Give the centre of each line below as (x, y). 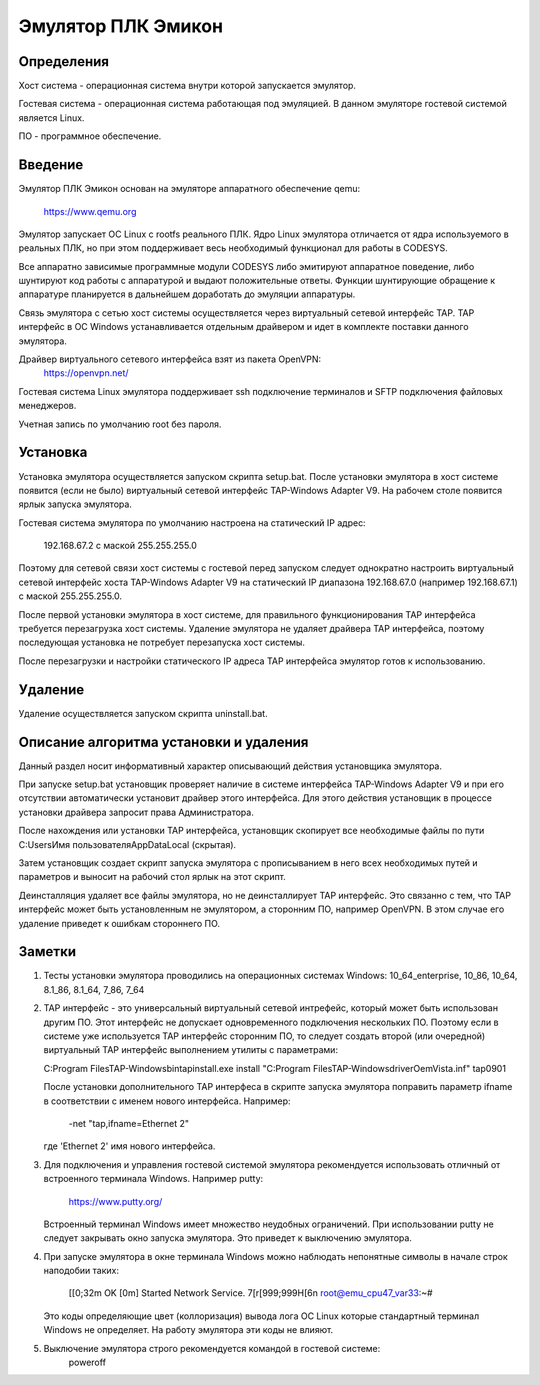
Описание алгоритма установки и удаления (163, 741)
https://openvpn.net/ (86, 373)
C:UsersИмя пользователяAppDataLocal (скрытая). (127, 844)
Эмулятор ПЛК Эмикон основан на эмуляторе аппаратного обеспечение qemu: (189, 189)
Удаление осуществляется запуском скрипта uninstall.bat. (143, 713)
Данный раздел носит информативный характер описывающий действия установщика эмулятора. (230, 766)
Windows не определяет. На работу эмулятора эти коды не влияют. (188, 1330)
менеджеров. (47, 406)
